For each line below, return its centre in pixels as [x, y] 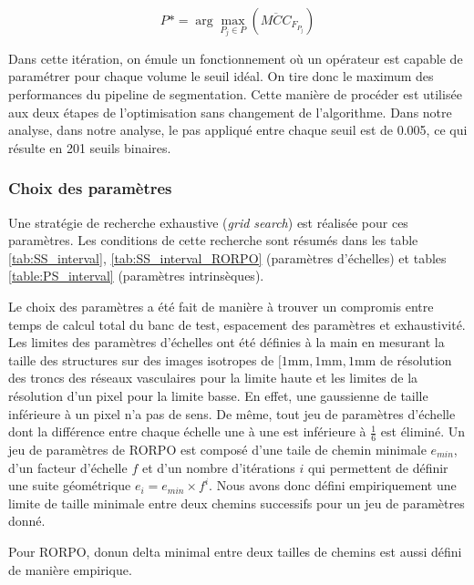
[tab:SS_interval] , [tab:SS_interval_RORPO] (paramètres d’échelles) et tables [227, 257]
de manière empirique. [70, 569]
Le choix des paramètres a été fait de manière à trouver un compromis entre [221, 307]
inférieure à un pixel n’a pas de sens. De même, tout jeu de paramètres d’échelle [232, 413]
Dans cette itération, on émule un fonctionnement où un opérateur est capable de [236, 58]
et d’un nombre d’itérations [218, 467]
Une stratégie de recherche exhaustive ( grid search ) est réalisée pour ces [208, 222]
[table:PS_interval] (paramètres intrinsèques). [136, 276]
